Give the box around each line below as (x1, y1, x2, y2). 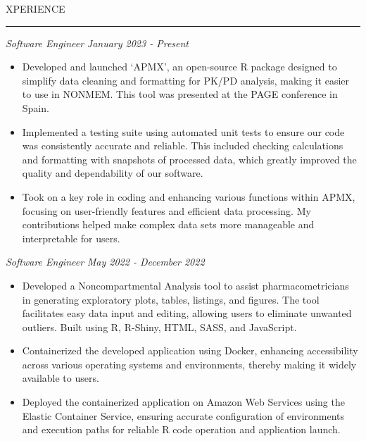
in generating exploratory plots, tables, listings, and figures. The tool (22, 292, 320, 306)
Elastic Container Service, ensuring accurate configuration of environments (22, 408, 345, 423)
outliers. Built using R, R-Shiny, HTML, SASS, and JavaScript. (22, 319, 297, 334)
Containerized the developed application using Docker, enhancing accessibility (22, 343, 358, 358)
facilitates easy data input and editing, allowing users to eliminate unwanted (22, 306, 352, 321)
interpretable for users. (22, 230, 120, 245)
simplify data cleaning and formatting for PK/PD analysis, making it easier (22, 73, 350, 87)
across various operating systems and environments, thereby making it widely (22, 356, 357, 371)
